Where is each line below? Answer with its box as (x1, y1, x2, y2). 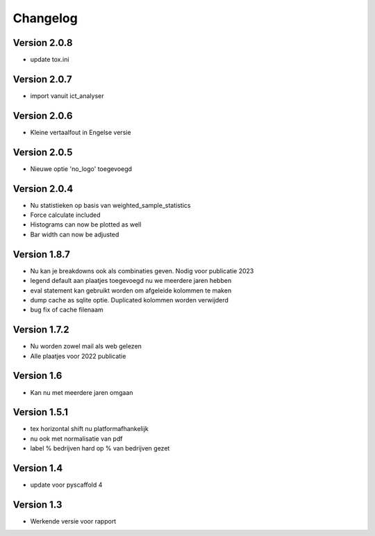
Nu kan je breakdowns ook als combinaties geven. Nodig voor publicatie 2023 (30, 266, 254, 275)
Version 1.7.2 (12, 324, 69, 336)
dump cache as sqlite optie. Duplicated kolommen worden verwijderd (30, 295, 229, 304)
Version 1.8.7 (12, 248, 71, 260)
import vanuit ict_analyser (30, 91, 104, 100)
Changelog (12, 10, 78, 26)
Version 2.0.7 (12, 73, 72, 85)
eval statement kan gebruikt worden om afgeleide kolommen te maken (30, 286, 232, 295)
